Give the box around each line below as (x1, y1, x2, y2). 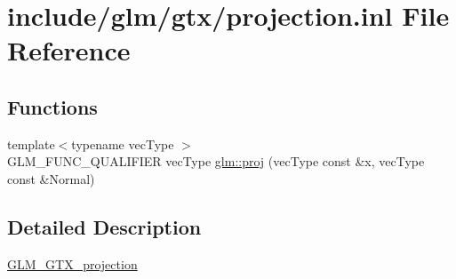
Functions (7, 92, 98, 120)
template (7, 134, 55, 153)
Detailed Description (7, 212, 202, 240)
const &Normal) (7, 169, 95, 187)
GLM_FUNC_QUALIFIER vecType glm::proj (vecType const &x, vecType (7, 152, 425, 171)
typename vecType (71, 134, 174, 153)
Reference (7, 32, 131, 68)
